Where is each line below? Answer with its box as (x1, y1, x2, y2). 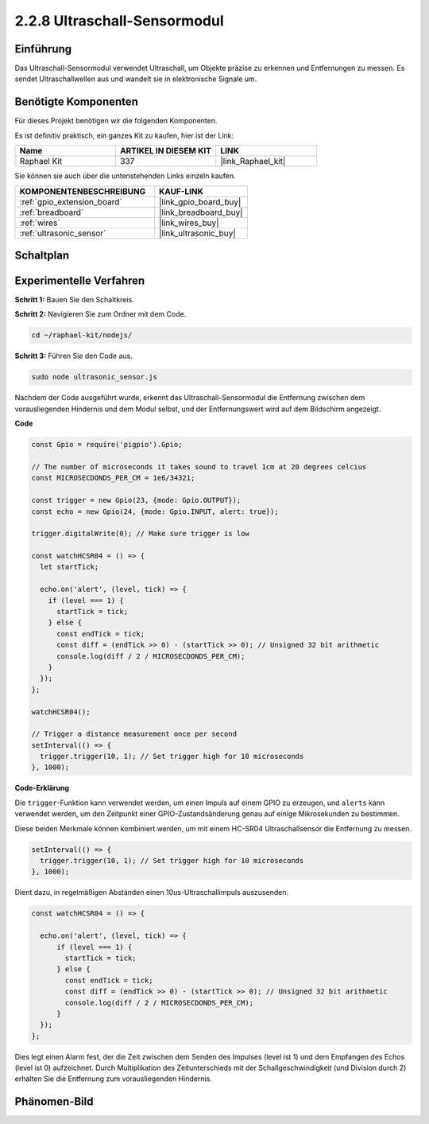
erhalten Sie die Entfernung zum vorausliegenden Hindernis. (14, 1074, 212, 1083)
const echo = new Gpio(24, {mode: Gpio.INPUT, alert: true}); (31, 507, 279, 516)
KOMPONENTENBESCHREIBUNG (19, 185, 146, 196)
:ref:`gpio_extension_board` (19, 196, 122, 207)
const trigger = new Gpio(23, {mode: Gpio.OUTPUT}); (31, 496, 242, 505)
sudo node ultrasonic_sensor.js (31, 372, 158, 382)
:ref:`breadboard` (19, 207, 84, 218)
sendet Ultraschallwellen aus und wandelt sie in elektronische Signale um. (14, 74, 257, 84)
